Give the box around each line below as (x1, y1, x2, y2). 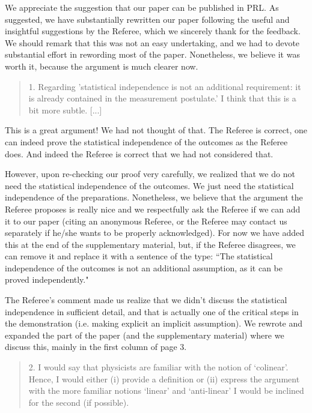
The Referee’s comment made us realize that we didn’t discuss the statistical (5, 294, 287, 306)
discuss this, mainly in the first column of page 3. (5, 340, 187, 353)
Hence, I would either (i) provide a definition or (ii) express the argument (28, 372, 300, 385)
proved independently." (5, 273, 89, 286)
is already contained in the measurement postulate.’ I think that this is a (28, 92, 296, 104)
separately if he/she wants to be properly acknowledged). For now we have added (5, 226, 304, 239)
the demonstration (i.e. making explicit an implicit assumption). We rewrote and (5, 317, 303, 330)
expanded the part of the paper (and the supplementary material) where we (5, 328, 284, 341)
